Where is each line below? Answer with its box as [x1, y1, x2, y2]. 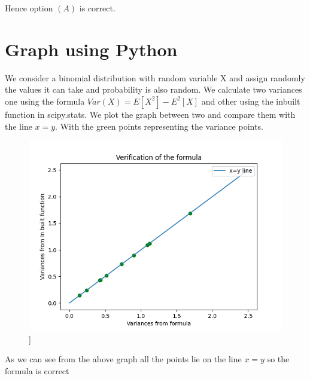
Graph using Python [5, 36, 178, 61]
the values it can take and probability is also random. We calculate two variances [5, 83, 302, 96]
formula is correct [5, 364, 69, 377]
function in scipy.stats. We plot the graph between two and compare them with [5, 108, 296, 120]
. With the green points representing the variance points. [55, 120, 263, 132]
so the [267, 353, 290, 365]
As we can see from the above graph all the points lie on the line [5, 353, 242, 365]
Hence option [5, 2, 53, 14]
